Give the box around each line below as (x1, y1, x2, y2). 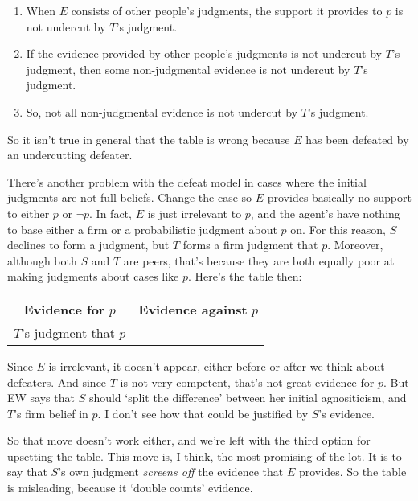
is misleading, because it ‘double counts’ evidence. (7, 479, 253, 496)
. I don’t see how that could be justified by (97, 404, 309, 421)
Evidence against (138, 299, 248, 318)
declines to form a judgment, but (7, 236, 170, 253)
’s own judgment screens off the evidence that (58, 463, 284, 480)
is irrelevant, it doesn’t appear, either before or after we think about (48, 357, 385, 374)
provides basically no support (267, 189, 412, 206)
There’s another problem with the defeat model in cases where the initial (7, 173, 367, 190)
